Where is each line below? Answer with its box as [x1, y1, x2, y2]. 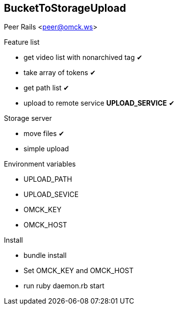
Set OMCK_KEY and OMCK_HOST [24, 266, 134, 275]
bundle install [24, 251, 67, 260]
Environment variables [4, 160, 76, 169]
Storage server [4, 114, 52, 123]
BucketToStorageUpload [4, 2, 126, 14]
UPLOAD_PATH [24, 175, 72, 184]
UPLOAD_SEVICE [24, 190, 79, 199]
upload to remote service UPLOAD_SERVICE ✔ [24, 99, 175, 108]
